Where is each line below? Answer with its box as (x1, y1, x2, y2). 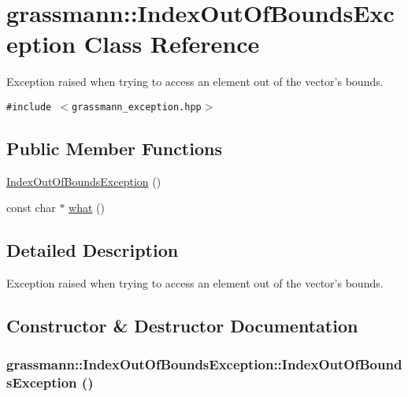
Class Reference (83, 28, 260, 60)
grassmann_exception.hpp (72, 101, 202, 113)
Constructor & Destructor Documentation (6, 314, 358, 338)
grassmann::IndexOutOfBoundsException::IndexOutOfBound (6, 354, 402, 374)
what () (69, 199, 105, 216)
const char (6, 199, 56, 216)
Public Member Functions (6, 135, 222, 160)
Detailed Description (6, 238, 179, 262)
